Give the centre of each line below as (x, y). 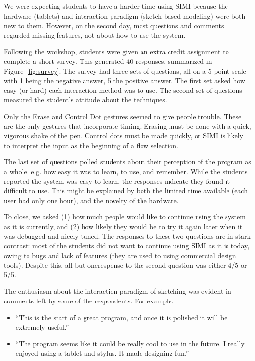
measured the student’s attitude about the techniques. (85, 100)
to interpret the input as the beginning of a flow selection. (91, 145)
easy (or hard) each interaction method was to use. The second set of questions (123, 90)
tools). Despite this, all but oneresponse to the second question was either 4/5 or (126, 265)
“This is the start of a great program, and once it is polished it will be (121, 317)
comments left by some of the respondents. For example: (89, 301)
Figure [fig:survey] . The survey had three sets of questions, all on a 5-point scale (125, 71)
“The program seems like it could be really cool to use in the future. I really (130, 343)
